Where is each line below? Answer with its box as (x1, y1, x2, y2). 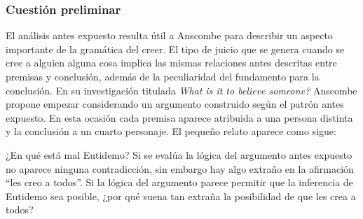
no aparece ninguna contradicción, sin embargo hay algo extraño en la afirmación (6, 161, 354, 176)
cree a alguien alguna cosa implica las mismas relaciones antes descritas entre (6, 55, 337, 70)
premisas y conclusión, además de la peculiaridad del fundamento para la (6, 69, 320, 83)
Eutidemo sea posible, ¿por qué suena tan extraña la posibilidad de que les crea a (6, 188, 356, 203)
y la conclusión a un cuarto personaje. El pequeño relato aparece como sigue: (6, 124, 336, 139)
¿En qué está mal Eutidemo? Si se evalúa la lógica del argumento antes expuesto (6, 147, 352, 162)
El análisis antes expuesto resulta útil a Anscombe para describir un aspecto (6, 28, 333, 43)
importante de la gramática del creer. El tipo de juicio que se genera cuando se (6, 41, 345, 56)
